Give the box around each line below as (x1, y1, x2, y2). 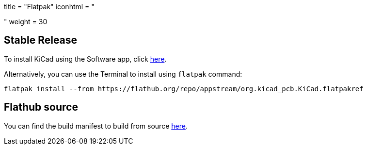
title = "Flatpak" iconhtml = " (4, 2, 95, 11)
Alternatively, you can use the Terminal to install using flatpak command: (4, 69, 242, 78)
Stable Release (4, 34, 78, 47)
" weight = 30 (4, 17, 48, 26)
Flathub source (4, 101, 78, 114)
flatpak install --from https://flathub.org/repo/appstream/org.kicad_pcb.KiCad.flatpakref (4, 84, 364, 93)
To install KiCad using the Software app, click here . (4, 54, 167, 63)
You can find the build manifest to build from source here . (4, 121, 188, 130)
